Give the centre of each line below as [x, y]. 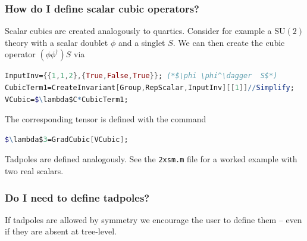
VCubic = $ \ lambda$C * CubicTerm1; [67, 99]
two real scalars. [34, 171]
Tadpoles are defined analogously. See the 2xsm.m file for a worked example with [151, 159]
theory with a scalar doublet [57, 42]
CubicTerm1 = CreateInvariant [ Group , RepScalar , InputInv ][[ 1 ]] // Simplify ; [150, 88]
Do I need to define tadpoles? [77, 197]
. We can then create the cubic [229, 42]
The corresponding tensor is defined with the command [106, 119]
